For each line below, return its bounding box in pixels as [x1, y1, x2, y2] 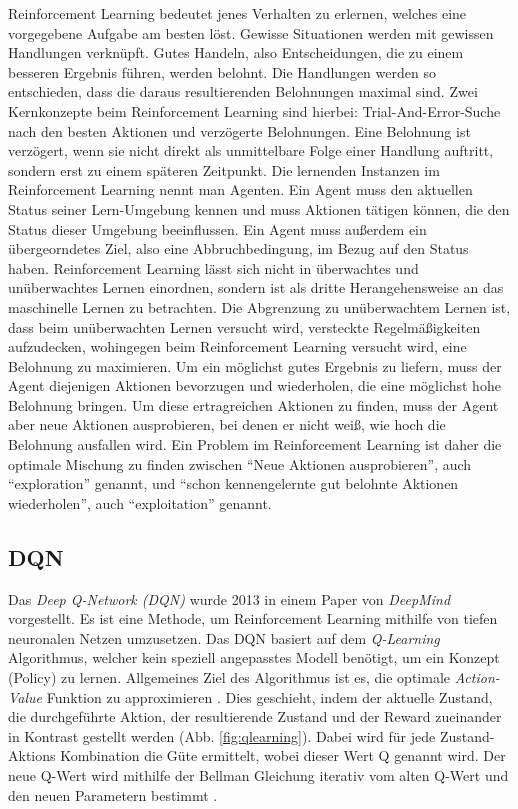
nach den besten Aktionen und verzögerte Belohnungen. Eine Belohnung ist [8, 120, 471, 141]
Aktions [8, 745, 56, 766]
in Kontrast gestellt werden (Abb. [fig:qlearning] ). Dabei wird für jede [8, 725, 436, 746]
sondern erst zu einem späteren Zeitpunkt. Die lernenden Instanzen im [8, 159, 440, 180]
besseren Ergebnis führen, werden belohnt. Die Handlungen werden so [8, 61, 436, 82]
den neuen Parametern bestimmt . [8, 784, 218, 805]
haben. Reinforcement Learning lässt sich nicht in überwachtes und [8, 257, 419, 278]
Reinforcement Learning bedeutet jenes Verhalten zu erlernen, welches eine [8, 3, 467, 23]
